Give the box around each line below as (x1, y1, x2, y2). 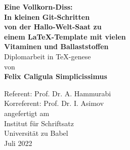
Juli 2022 (4, 137, 32, 148)
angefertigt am (4, 107, 50, 118)
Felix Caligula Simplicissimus (4, 71, 107, 82)
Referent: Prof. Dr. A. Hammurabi (4, 88, 111, 98)
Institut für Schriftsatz (4, 118, 74, 128)
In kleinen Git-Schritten (4, 11, 90, 22)
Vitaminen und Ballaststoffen (4, 41, 109, 52)
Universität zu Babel (4, 128, 68, 138)
